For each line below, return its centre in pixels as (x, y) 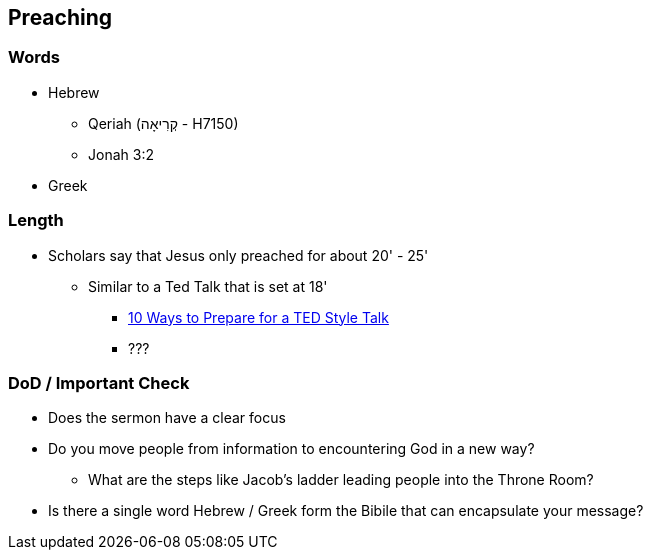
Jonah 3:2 (121, 154)
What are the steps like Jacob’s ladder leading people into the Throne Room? (341, 480)
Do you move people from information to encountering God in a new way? (291, 449)
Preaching (60, 17)
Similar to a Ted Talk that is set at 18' (208, 286)
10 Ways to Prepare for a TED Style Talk (258, 317)
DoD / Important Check (99, 382)
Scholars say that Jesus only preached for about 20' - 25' (238, 255)
